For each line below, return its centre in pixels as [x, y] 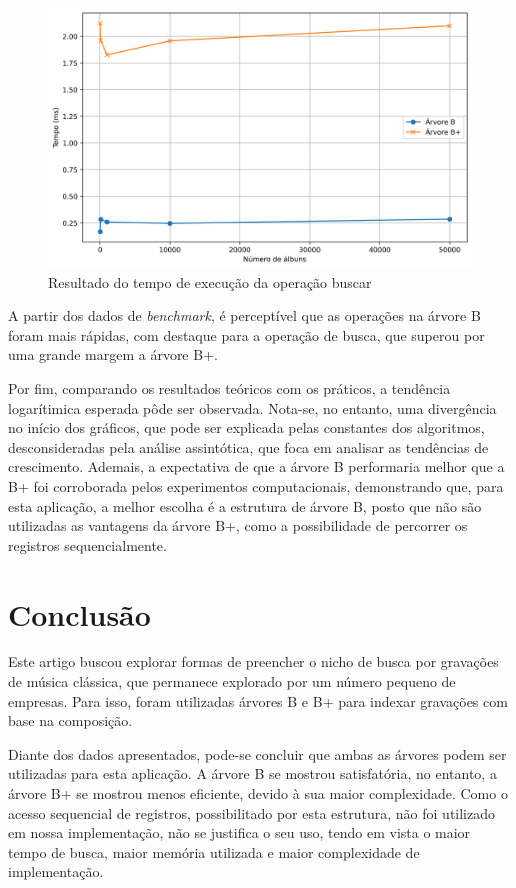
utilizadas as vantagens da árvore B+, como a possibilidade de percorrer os [238, 525]
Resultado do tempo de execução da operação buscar [210, 281]
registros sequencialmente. [87, 544]
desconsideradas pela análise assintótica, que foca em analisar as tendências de [248, 446]
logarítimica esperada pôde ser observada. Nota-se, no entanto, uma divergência [252, 407]
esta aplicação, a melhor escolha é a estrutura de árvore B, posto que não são [245, 505]
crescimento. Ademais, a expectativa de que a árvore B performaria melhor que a [256, 466]
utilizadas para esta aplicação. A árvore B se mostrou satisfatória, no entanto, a [252, 773]
